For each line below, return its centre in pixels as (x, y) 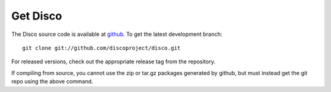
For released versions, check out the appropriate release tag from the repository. (113, 62)
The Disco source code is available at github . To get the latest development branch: (117, 34)
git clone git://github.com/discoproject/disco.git (101, 48)
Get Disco (37, 16)
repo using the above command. (52, 82)
